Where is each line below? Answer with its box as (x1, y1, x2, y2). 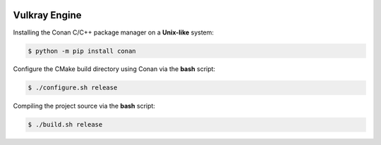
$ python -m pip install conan (28, 46, 137, 55)
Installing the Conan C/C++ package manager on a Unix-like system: (13, 28, 214, 37)
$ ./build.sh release (28, 120, 103, 129)
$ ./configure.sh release (28, 84, 118, 92)
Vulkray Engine (13, 9, 82, 21)
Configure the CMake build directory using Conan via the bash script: (13, 65, 215, 73)
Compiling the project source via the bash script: (13, 102, 155, 111)
